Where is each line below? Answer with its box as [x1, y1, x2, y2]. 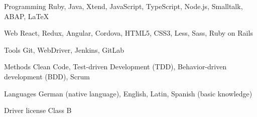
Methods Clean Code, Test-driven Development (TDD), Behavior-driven [4, 61, 227, 72]
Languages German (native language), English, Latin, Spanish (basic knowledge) [4, 88, 252, 98]
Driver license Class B [4, 105, 72, 115]
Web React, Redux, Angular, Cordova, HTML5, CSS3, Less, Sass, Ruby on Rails [4, 28, 253, 38]
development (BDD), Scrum [4, 71, 90, 81]
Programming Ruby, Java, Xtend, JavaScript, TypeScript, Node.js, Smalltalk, [4, 1, 243, 11]
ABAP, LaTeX [4, 11, 49, 21]
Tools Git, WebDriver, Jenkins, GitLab [4, 44, 124, 55]
